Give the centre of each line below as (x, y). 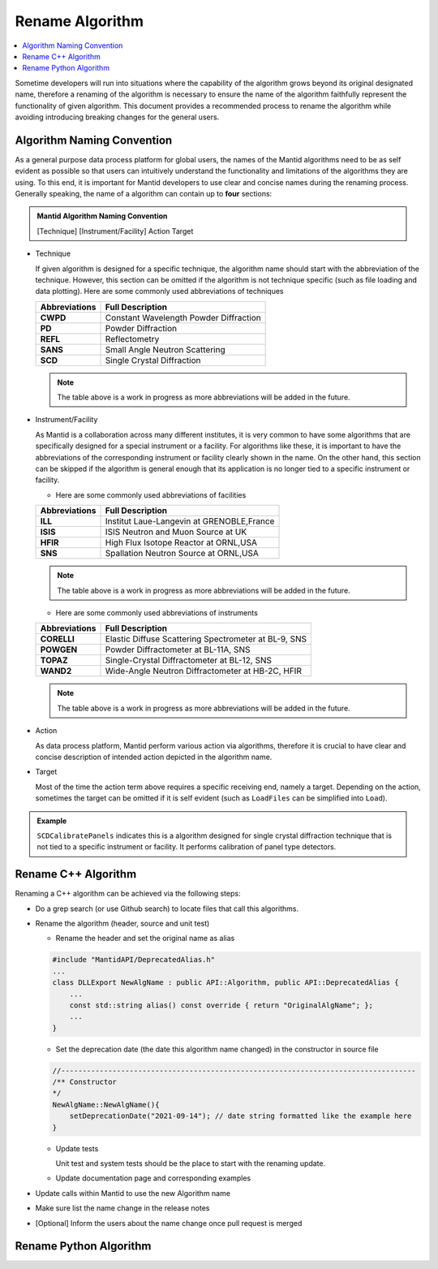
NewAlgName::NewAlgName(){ (106, 1105)
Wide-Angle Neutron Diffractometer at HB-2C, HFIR (203, 671)
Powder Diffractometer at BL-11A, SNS (178, 650)
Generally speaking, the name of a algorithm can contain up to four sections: (144, 193)
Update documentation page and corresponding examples (153, 1178)
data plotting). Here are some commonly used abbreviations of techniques (159, 291)
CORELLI (57, 639)
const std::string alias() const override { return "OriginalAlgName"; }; (221, 1005)
